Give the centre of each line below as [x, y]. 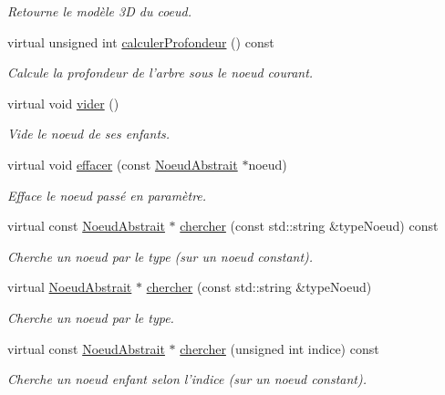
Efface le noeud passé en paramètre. [107, 195]
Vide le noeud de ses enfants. [89, 134]
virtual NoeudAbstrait [70, 287]
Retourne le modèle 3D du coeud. [100, 11]
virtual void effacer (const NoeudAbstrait [123, 164]
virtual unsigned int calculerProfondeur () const [141, 42]
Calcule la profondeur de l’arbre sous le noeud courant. [160, 73]
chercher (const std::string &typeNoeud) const [309, 226]
